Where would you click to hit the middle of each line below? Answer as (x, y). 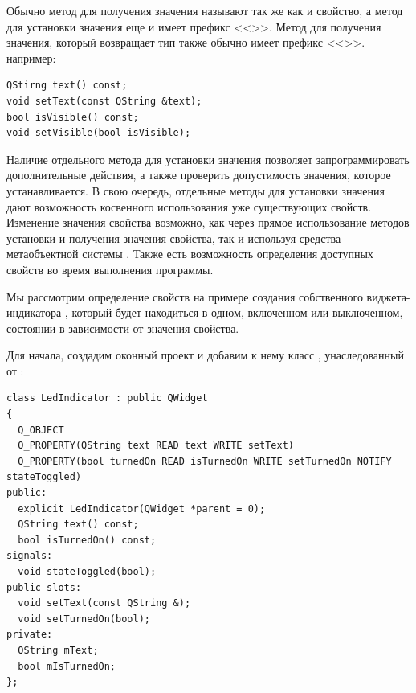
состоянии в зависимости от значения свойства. (123, 328)
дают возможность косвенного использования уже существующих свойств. (189, 206)
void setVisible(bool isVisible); (99, 133)
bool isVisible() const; (73, 117)
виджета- (388, 296)
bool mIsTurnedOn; (67, 666)
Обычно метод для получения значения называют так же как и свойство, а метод (205, 10)
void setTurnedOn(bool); (84, 619)
